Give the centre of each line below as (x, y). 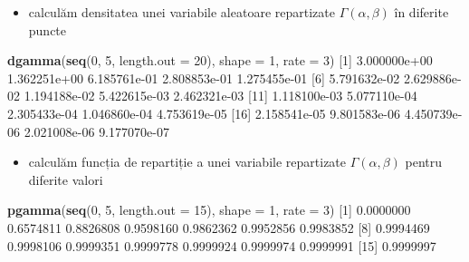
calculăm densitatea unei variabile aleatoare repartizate (182, 12)
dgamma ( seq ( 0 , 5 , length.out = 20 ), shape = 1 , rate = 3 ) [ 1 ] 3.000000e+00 (220, 60)
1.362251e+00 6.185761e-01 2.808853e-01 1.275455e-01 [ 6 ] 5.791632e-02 (204, 78)
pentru (424, 162)
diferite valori (66, 179)
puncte (48, 29)
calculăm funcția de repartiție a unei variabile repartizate (187, 162)
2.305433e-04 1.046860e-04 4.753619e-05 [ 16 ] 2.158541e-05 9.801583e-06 (204, 113)
